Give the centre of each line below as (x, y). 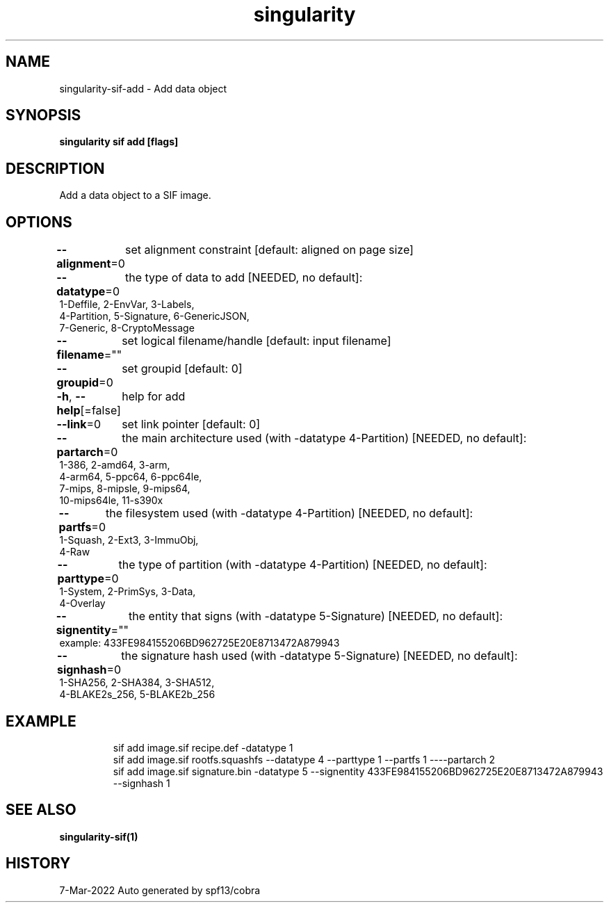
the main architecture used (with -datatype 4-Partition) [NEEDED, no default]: (324, 438)
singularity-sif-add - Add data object (143, 88)
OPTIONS (39, 222)
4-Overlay (82, 603)
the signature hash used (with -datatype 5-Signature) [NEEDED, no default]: (319, 656)
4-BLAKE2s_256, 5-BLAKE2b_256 (137, 695)
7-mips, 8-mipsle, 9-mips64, (125, 489)
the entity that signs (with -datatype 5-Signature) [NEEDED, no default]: (316, 616)
